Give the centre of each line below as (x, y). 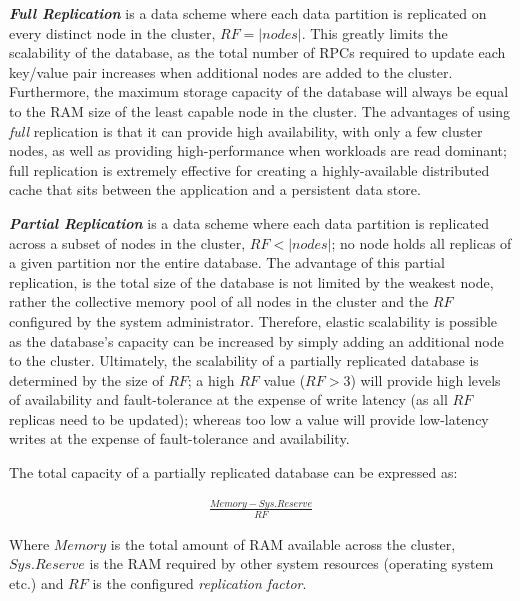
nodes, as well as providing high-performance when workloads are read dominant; (258, 150)
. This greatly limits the (374, 32)
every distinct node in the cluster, (112, 32)
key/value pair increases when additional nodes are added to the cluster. (231, 71)
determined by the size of (86, 379)
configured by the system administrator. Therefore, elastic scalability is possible (253, 320)
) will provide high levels (425, 379)
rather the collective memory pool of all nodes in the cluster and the (219, 301)
